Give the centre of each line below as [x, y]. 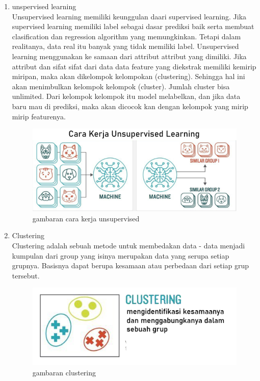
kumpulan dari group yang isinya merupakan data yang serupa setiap [121, 255]
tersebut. [26, 275]
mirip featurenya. [39, 116]
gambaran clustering [64, 372]
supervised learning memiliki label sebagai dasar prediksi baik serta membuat [133, 26]
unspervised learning [44, 6]
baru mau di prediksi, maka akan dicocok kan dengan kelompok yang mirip [130, 106]
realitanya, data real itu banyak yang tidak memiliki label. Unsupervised [125, 46]
